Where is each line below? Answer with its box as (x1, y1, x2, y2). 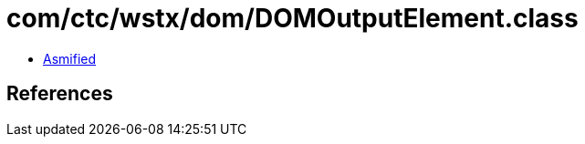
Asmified (43, 50, 97, 67)
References (6, 82, 113, 106)
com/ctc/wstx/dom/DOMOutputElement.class (6, 3, 579, 34)
